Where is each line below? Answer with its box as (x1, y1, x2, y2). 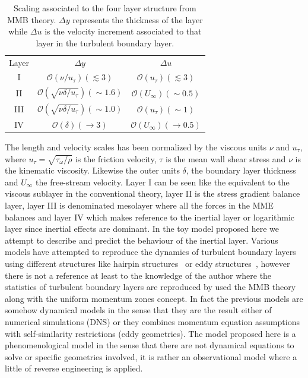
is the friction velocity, (75, 152, 157, 165)
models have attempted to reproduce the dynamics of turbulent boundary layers (5, 245, 296, 258)
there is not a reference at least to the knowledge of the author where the (5, 269, 272, 281)
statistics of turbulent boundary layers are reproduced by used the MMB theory (5, 281, 296, 293)
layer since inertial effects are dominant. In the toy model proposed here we (5, 222, 279, 235)
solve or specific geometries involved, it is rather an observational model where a (5, 350, 297, 363)
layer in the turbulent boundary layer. (36, 36, 174, 49)
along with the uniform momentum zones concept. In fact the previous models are (5, 292, 303, 304)
